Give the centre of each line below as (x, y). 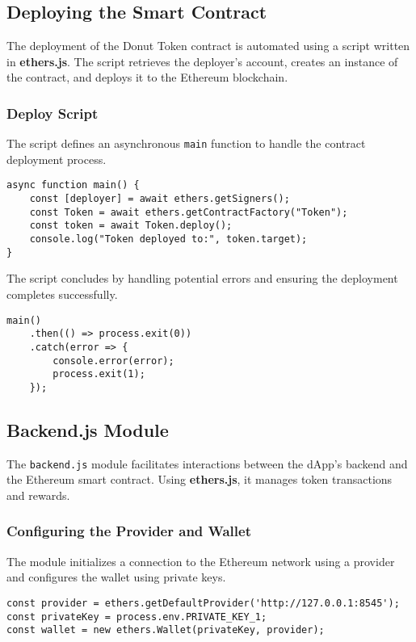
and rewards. (38, 495)
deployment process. (57, 159)
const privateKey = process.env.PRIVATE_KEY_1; (137, 617)
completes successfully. (62, 294)
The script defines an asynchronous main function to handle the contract (186, 143)
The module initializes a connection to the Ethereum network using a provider (201, 561)
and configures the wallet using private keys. (116, 577)
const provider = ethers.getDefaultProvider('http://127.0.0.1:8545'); (203, 603)
